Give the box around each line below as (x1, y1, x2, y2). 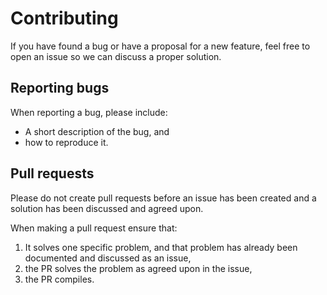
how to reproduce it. (24, 136, 109, 148)
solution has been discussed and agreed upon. (10, 202, 204, 214)
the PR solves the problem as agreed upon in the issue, (24, 262, 253, 274)
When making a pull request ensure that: (10, 222, 178, 234)
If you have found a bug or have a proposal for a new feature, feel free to (10, 40, 311, 52)
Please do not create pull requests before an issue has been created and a (10, 192, 317, 204)
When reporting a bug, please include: (10, 106, 168, 118)
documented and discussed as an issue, (24, 252, 192, 264)
